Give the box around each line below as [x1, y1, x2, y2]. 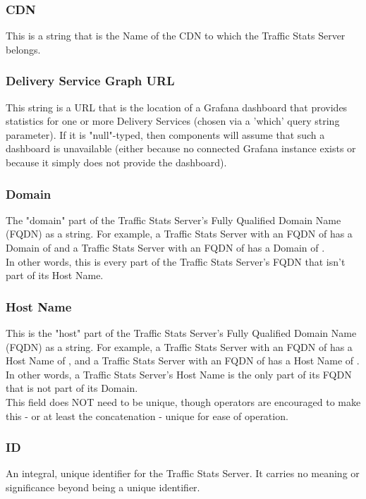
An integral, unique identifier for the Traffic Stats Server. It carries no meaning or [6, 466, 360, 481]
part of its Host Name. [6, 268, 104, 283]
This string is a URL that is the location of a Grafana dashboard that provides [6, 99, 348, 114]
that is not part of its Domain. [6, 381, 138, 395]
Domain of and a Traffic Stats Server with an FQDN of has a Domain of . [6, 240, 325, 254]
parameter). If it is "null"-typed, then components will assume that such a [6, 127, 325, 142]
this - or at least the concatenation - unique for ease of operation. [6, 408, 288, 423]
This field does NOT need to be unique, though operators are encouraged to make [6, 394, 361, 409]
